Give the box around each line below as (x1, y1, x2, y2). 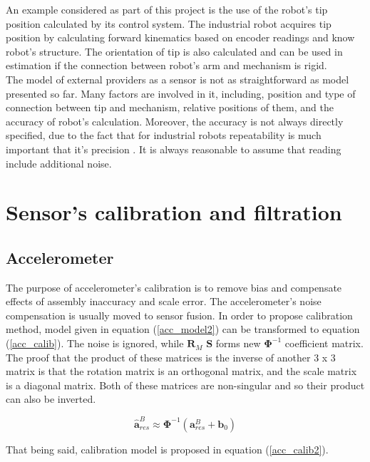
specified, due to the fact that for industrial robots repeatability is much (6, 128, 322, 143)
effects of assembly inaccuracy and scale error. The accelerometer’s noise (6, 294, 322, 309)
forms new (215, 336, 261, 351)
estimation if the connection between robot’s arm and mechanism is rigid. (6, 58, 327, 73)
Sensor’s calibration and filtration (6, 197, 342, 227)
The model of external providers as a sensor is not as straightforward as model (6, 71, 349, 86)
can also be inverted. (6, 391, 96, 406)
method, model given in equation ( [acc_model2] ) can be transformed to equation (6, 322, 360, 337)
